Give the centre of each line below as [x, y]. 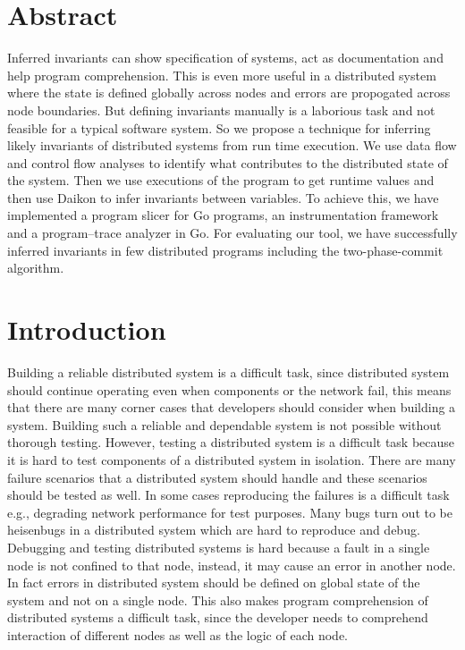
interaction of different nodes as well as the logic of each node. [178, 634]
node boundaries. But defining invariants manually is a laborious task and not [221, 110]
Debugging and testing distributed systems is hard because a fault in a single [219, 547]
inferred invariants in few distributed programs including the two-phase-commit [225, 250]
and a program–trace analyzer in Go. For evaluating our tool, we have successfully [232, 233]
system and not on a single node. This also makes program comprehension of [218, 599]
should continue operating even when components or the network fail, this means [229, 389]
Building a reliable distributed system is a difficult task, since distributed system [228, 371]
